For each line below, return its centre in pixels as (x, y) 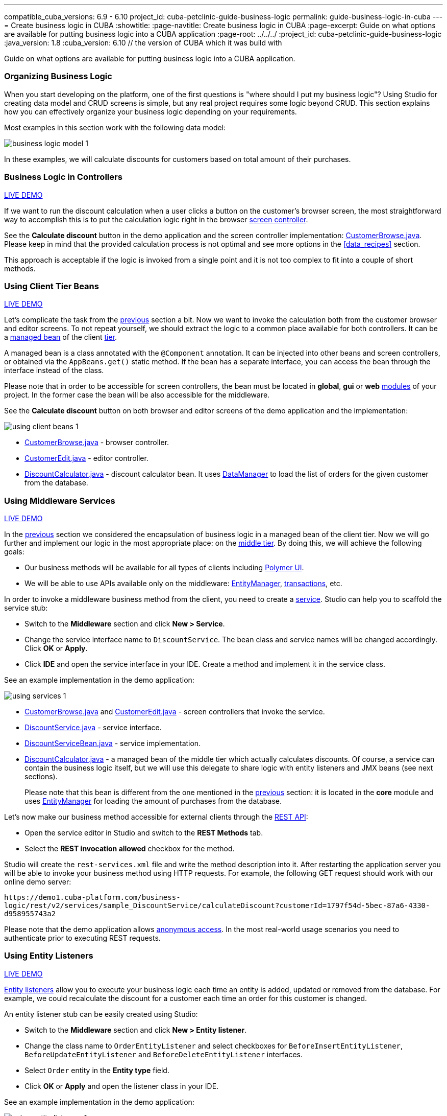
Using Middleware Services (60, 501)
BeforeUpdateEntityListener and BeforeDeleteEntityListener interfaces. (164, 1054)
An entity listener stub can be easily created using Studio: (101, 1014)
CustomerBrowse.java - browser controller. (97, 443)
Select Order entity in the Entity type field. (97, 1070)
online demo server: (38, 882)
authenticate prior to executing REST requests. (82, 938)
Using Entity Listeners (49, 956)
